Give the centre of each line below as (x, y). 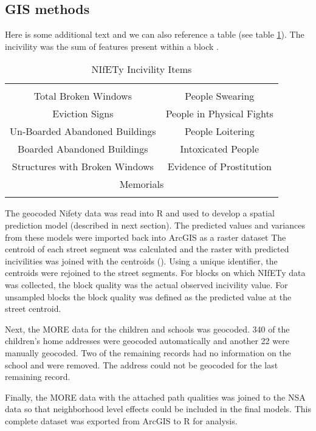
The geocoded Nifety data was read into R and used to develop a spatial (140, 213)
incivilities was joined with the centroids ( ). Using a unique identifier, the (141, 260)
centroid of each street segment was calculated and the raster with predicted (147, 249)
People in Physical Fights (219, 114)
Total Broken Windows (83, 96)
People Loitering (219, 131)
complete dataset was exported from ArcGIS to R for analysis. (121, 420)
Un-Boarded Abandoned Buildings (83, 131)
